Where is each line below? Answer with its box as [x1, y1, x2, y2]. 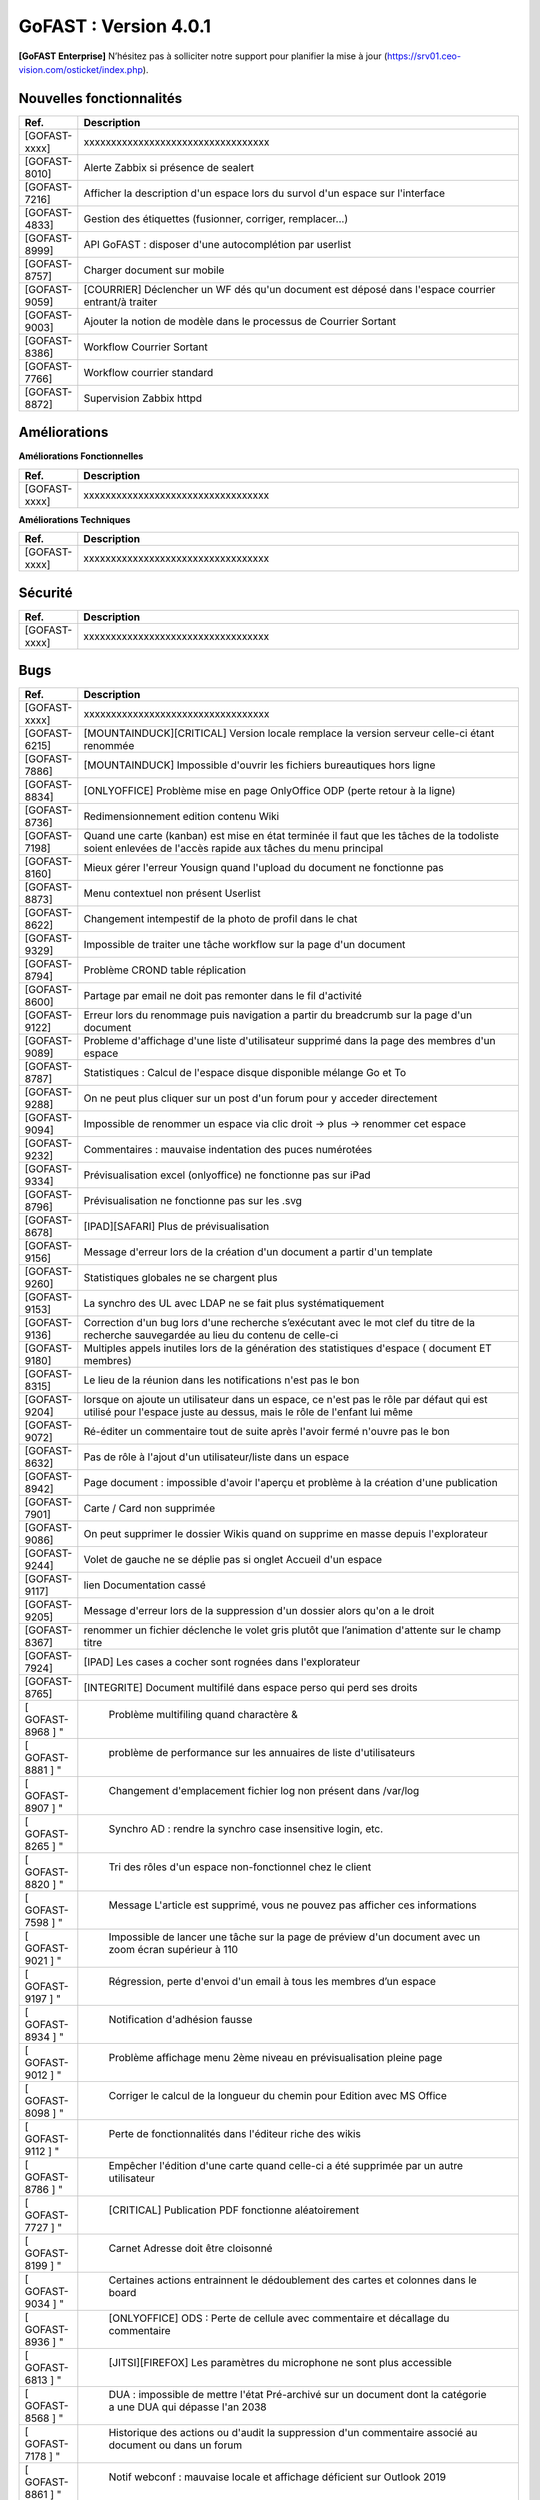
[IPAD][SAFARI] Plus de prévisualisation [83, 1220, 270, 1234]
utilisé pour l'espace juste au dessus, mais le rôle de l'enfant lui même [83, 1405, 414, 1419]
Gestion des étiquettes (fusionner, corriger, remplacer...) [83, 211, 349, 225]
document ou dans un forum [108, 2438, 243, 2452]
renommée [83, 739, 135, 753]
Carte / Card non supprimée [83, 1501, 216, 1515]
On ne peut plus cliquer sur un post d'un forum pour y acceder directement [83, 1091, 438, 1105]
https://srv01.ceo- [386, 50, 462, 62]
